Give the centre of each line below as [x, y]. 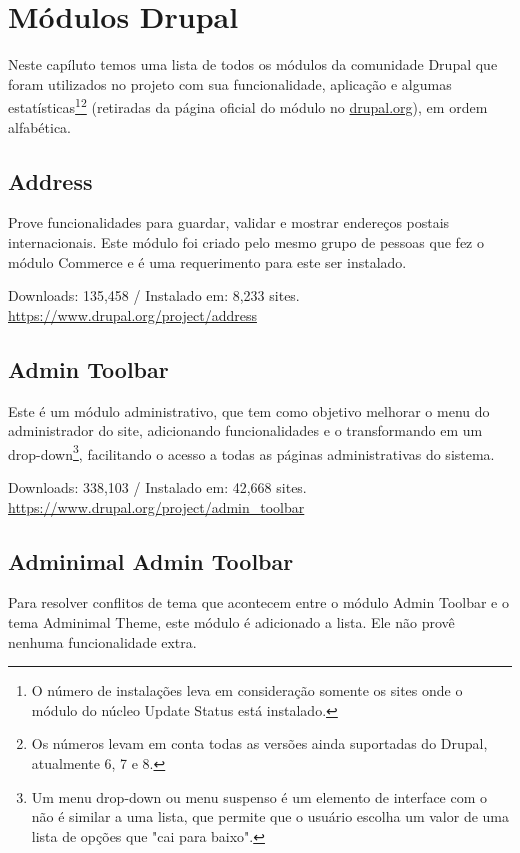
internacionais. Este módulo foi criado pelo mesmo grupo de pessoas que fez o [246, 241]
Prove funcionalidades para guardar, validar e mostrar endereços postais [229, 222]
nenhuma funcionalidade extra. [102, 641]
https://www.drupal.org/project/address [132, 314]
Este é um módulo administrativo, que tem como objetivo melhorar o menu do [249, 410]
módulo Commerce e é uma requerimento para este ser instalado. [207, 261]
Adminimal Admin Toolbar [151, 560]
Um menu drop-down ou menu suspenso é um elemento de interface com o [259, 796]
